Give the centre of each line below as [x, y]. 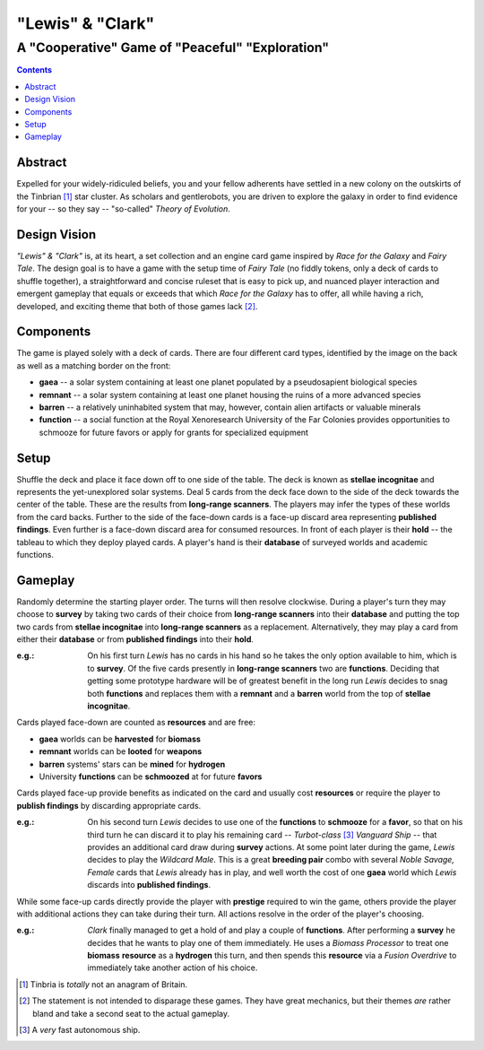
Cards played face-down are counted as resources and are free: [136, 723]
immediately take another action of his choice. [173, 968]
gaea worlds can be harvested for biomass [120, 739]
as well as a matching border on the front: [94, 365]
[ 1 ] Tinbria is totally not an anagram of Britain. [104, 984]
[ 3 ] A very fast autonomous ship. [80, 1030]
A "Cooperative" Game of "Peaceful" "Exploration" [173, 48]
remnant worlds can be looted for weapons [121, 751]
